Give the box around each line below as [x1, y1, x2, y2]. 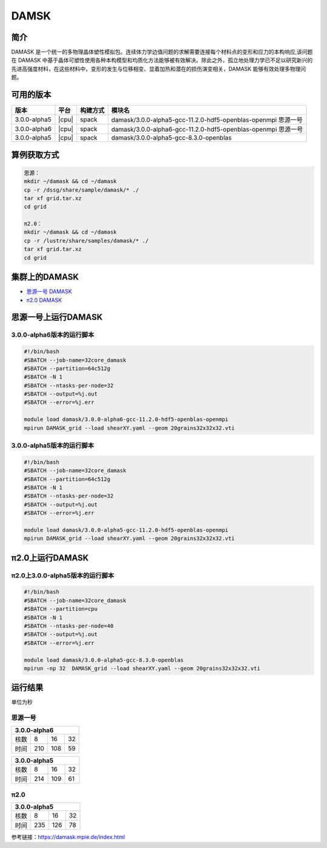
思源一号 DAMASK [26, 288, 72, 295]
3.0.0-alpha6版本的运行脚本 [11, 331, 94, 339]
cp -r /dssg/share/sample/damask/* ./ [24, 186, 139, 193]
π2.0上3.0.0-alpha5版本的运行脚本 [11, 571, 114, 579]
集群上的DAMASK [11, 272, 79, 282]
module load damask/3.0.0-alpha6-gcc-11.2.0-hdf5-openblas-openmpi [24, 416, 229, 423]
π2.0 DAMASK [26, 296, 62, 303]
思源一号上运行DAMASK [11, 312, 103, 323]
